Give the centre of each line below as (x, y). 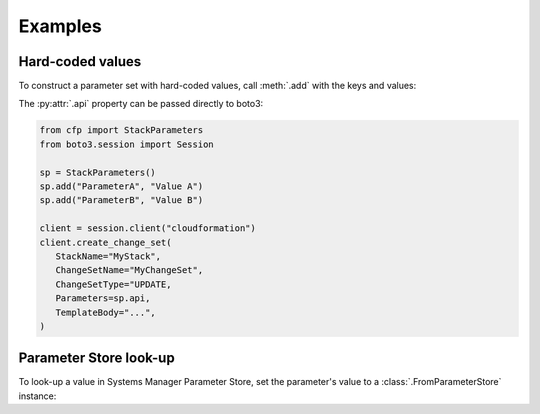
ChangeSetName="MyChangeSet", (129, 270)
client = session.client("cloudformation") (148, 228)
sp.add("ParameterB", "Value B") (121, 200)
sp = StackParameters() (98, 172)
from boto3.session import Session (126, 144)
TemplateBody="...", (106, 312)
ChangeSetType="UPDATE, (113, 284)
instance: (37, 396)
